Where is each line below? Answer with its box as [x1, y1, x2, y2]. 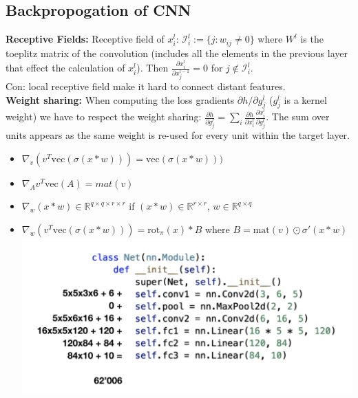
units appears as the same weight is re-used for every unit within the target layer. [6, 128, 350, 142]
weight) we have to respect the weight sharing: [6, 109, 202, 124]
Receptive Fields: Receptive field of [6, 32, 165, 46]
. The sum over [266, 109, 330, 124]
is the [300, 32, 324, 46]
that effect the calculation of [6, 60, 125, 75]
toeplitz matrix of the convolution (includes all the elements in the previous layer [6, 45, 348, 60]
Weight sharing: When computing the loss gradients [6, 92, 235, 107]
